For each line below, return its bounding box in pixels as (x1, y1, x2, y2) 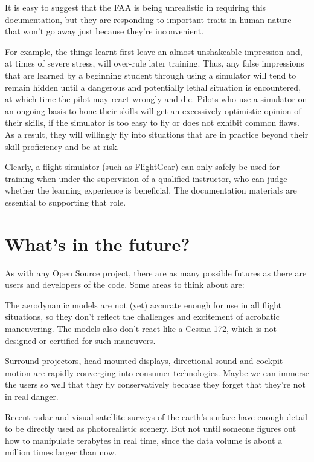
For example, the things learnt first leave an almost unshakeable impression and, (5, 45, 303, 57)
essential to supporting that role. (5, 195, 126, 208)
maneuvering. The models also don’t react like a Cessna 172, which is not (5, 322, 277, 334)
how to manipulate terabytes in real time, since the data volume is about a (5, 434, 283, 446)
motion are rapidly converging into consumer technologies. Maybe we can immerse (5, 366, 309, 379)
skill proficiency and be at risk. (5, 140, 120, 152)
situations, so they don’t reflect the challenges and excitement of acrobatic (5, 310, 280, 323)
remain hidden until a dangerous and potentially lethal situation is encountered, (5, 80, 301, 93)
